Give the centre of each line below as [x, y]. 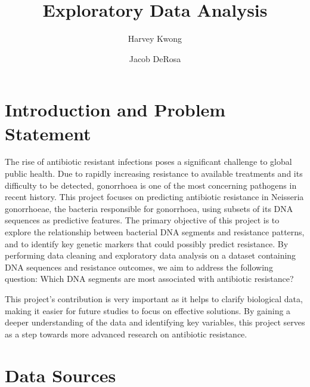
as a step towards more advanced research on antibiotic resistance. [126, 334]
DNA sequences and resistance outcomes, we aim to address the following [139, 267]
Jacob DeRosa [155, 58]
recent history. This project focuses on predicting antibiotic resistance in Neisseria [154, 197]
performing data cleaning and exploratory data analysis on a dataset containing [151, 255]
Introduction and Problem [115, 110]
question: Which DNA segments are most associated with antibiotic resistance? [149, 279]
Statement [48, 133]
